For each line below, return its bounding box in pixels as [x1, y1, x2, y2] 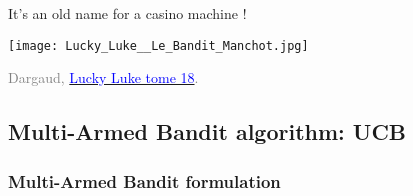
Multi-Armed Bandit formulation [8, 168, 281, 193]
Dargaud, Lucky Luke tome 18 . [8, 67, 199, 88]
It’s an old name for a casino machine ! [8, 3, 247, 23]
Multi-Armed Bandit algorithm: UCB [8, 116, 407, 147]
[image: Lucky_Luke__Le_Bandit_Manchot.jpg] [8, 38, 309, 53]
